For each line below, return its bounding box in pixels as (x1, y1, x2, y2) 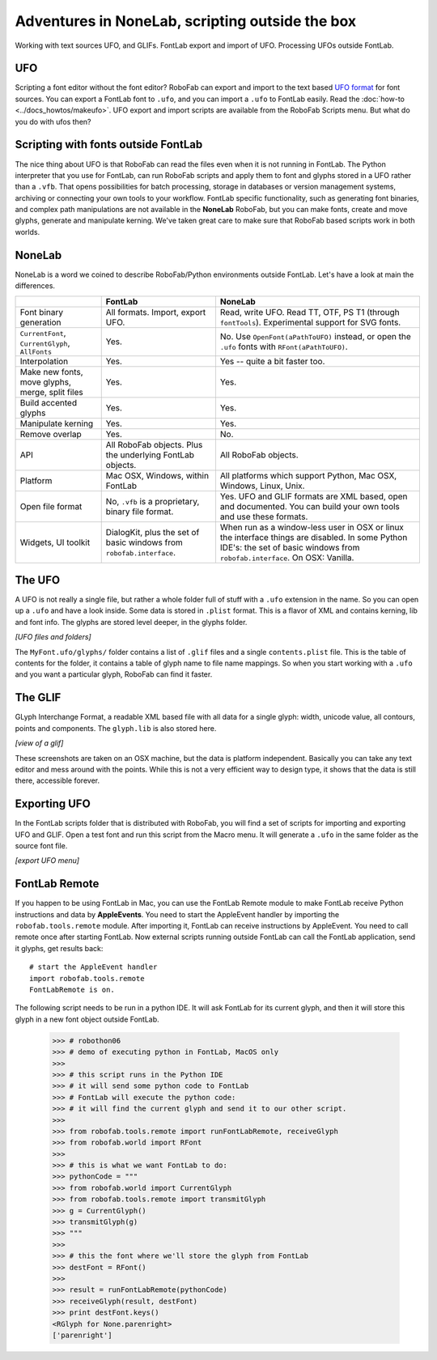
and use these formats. (219, 511, 308, 522)
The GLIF (15, 691, 62, 704)
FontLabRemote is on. (29, 985, 115, 994)
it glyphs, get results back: (15, 943, 104, 953)
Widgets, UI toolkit (19, 537, 91, 548)
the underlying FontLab (105, 449, 194, 461)
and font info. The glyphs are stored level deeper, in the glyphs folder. (15, 617, 248, 627)
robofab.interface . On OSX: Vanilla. (219, 551, 354, 563)
